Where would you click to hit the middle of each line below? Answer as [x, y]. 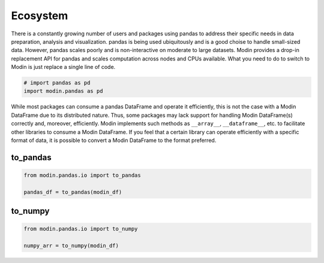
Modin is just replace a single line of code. [63, 67]
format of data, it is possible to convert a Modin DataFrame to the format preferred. [114, 140]
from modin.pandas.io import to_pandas [82, 176]
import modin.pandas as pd [63, 91]
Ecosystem [40, 16]
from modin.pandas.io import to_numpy [81, 229]
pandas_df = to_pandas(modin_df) [73, 192]
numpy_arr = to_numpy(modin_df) [71, 246]
